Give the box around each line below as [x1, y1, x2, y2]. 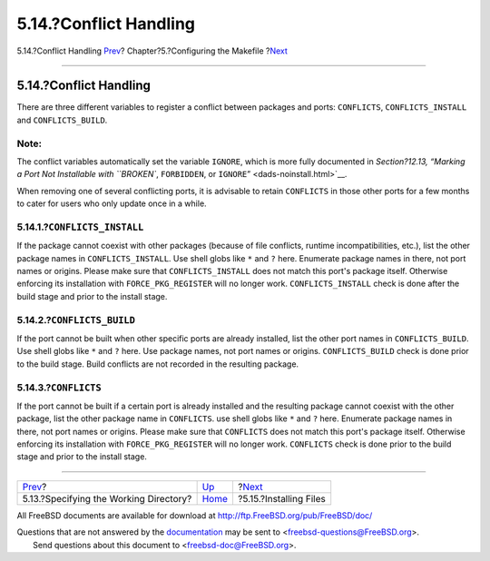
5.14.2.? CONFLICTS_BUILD [16, 313, 136, 326]
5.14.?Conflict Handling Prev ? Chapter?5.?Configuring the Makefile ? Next [16, 45, 288, 56]
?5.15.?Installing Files [237, 492, 326, 505]
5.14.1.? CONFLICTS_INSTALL [16, 221, 144, 233]
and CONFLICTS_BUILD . [16, 114, 108, 125]
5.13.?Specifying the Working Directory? [22, 492, 192, 505]
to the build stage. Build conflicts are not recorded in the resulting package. [16, 359, 299, 369]
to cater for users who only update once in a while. [16, 198, 208, 209]
